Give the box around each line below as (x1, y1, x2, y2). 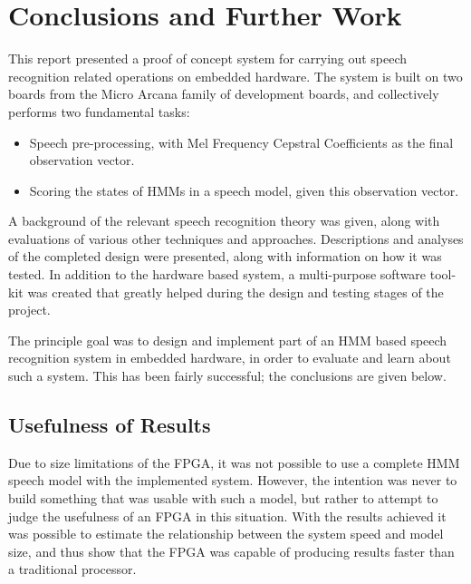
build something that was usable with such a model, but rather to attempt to (8, 489, 438, 508)
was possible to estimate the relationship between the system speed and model (8, 524, 444, 543)
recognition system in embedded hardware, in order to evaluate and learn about (8, 348, 451, 367)
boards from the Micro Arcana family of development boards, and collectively (8, 84, 439, 103)
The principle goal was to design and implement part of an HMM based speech (8, 330, 447, 349)
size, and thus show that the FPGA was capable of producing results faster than (8, 541, 455, 560)
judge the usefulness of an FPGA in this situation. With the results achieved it (8, 506, 447, 525)
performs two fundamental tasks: (8, 102, 190, 121)
